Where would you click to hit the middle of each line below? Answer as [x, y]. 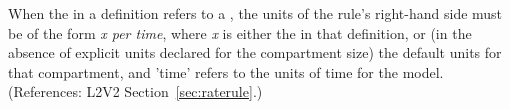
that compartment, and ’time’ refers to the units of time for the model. [226, 71]
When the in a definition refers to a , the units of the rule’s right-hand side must [255, 13]
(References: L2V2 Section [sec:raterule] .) [135, 91]
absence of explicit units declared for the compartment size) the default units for [255, 52]
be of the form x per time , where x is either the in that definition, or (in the [240, 32]
